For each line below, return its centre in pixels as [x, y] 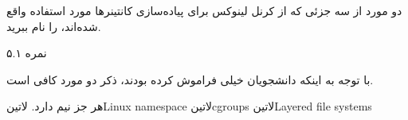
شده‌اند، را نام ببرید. [54, 26]
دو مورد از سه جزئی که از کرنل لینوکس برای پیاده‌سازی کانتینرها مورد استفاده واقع [204, 10]
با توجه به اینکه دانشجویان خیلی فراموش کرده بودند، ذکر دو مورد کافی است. [190, 79]
